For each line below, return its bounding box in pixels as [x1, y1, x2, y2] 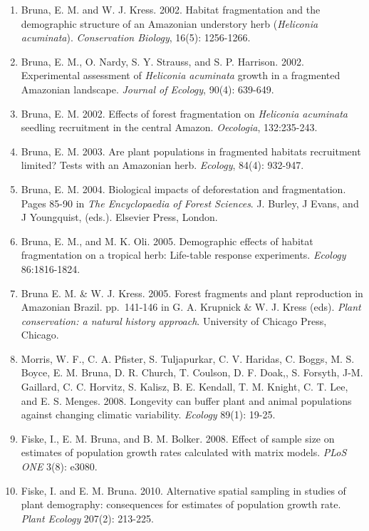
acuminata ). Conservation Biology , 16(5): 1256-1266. [21, 30, 251, 45]
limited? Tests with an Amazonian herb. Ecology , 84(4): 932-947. [21, 158, 304, 172]
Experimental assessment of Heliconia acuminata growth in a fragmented [21, 68, 341, 83]
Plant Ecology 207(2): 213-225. [21, 510, 154, 525]
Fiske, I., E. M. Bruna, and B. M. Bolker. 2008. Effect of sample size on [21, 431, 335, 445]
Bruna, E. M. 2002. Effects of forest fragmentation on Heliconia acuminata [21, 105, 348, 120]
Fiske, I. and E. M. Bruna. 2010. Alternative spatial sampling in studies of [21, 483, 346, 498]
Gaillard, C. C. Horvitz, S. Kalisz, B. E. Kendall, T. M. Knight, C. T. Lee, [21, 379, 348, 394]
